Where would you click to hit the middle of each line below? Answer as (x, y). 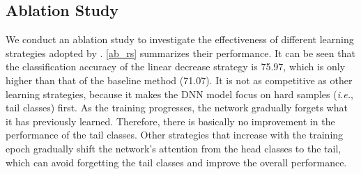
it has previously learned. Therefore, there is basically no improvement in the (170, 121)
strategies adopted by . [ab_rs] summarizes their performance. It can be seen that (180, 53)
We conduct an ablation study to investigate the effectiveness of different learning (180, 39)
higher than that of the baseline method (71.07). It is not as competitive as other (179, 80)
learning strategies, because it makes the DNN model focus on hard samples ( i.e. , (179, 94)
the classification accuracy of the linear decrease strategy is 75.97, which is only (176, 66)
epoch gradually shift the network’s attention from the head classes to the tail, (174, 148)
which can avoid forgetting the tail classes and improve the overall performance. (176, 162)
